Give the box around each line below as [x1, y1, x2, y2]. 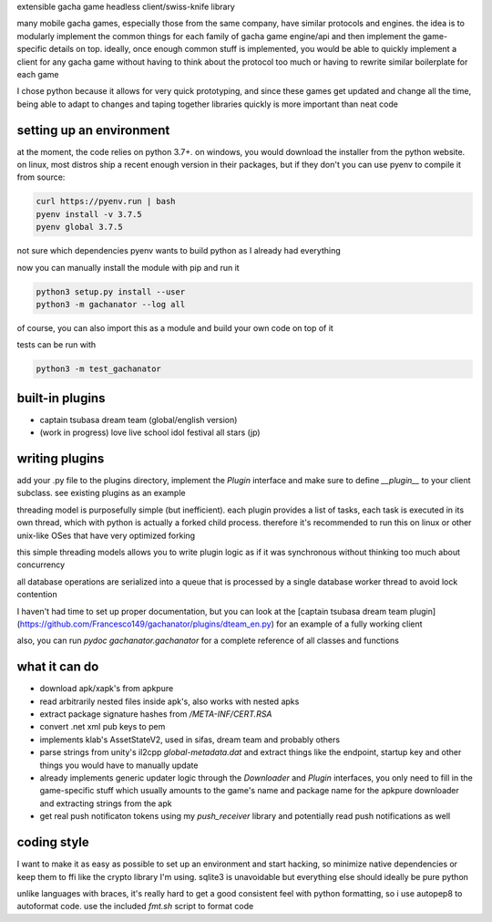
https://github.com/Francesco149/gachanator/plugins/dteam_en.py [19, 618, 272, 629]
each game [16, 68, 59, 79]
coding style [16, 834, 90, 850]
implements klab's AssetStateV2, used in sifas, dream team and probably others [39, 734, 341, 745]
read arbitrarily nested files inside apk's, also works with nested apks [39, 696, 300, 707]
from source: [16, 171, 66, 182]
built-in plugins [16, 390, 106, 406]
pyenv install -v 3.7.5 [36, 209, 143, 219]
